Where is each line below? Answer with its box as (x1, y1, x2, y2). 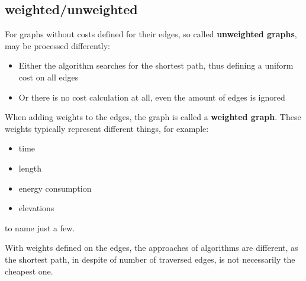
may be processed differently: (5, 39, 110, 51)
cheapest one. (5, 264, 53, 277)
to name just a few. (5, 221, 75, 234)
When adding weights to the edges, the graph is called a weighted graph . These (5, 111, 301, 123)
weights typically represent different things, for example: (5, 122, 209, 134)
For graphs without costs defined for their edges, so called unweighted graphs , (5, 28, 297, 40)
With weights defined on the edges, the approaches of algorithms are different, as (5, 241, 298, 254)
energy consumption (18, 182, 92, 194)
